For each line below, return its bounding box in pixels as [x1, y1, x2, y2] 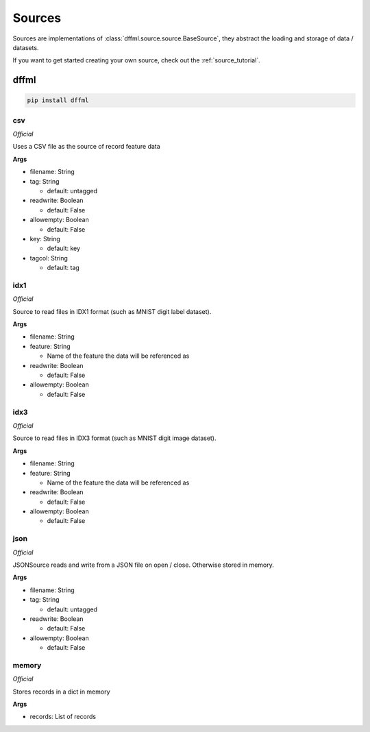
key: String [29, 234, 61, 243]
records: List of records [29, 713, 96, 721]
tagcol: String [29, 254, 69, 262]
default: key [47, 244, 81, 253]
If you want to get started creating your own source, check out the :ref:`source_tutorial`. [12, 56, 260, 64]
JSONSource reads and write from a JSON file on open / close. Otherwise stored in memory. [12, 561, 274, 569]
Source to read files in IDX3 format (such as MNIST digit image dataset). [12, 434, 217, 442]
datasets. [12, 43, 39, 51]
